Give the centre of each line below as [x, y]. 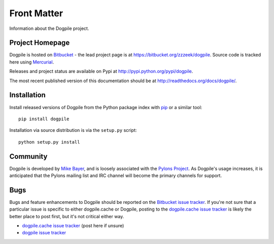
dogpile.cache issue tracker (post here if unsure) [73, 226]
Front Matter [36, 13]
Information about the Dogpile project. [49, 28]
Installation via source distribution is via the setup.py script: [73, 130]
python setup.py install [49, 142]
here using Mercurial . [32, 62]
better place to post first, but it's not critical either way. [67, 216]
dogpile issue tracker [44, 233]
